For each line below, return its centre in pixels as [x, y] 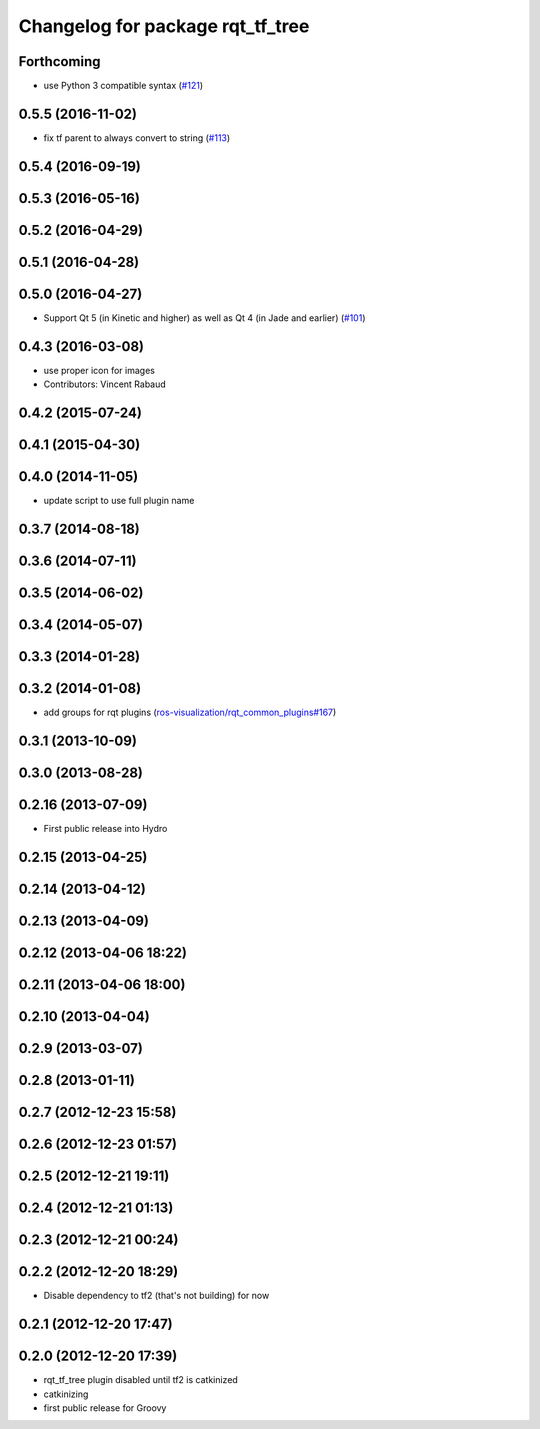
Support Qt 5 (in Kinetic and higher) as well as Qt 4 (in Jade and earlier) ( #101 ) [204, 317]
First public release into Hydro [105, 829]
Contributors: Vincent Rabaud [105, 384]
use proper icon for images [99, 370]
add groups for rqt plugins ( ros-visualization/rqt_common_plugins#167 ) [190, 712]
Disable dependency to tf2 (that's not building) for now [156, 1296]
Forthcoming [59, 61]
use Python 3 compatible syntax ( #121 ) [123, 86]
